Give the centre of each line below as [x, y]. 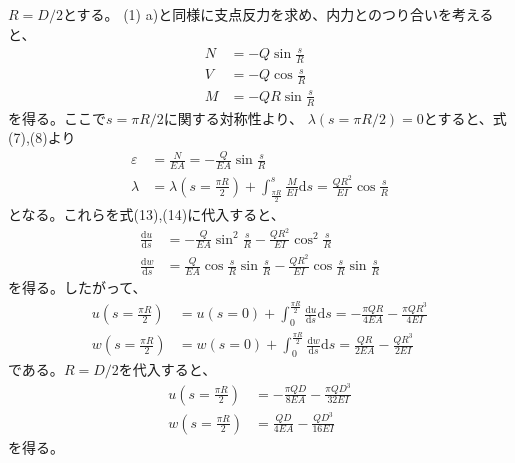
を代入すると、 [167, 369]
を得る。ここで [57, 117]
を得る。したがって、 [77, 287]
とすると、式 [465, 117]
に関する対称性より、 [233, 117]
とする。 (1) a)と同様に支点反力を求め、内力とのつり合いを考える [278, 14]
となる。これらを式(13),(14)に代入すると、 [146, 214]
